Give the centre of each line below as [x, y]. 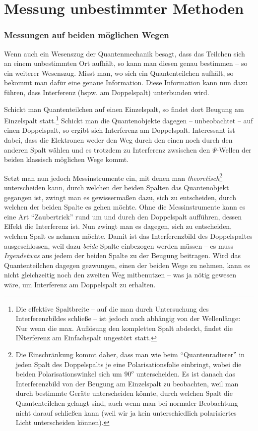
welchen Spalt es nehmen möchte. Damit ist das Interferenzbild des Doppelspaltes [128, 236]
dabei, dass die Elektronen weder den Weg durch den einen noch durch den [118, 140]
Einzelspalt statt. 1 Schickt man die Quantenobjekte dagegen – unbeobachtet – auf [129, 120]
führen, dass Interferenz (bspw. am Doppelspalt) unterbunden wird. [107, 92]
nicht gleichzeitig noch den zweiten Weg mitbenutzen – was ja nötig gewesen [120, 275]
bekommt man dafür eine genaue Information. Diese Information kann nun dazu [126, 82]
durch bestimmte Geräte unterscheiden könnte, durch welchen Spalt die [124, 393]
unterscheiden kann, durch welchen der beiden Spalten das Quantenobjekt [117, 188]
